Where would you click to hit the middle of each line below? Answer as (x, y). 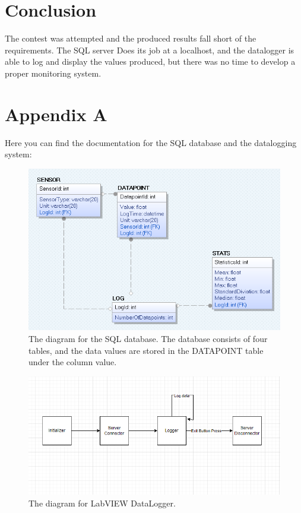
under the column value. (73, 362)
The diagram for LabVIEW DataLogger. (102, 503)
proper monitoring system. (53, 73)
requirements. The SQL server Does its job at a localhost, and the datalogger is (150, 50)
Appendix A (56, 114)
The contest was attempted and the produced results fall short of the (131, 38)
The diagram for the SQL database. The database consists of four (148, 338)
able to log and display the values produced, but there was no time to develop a (150, 61)
